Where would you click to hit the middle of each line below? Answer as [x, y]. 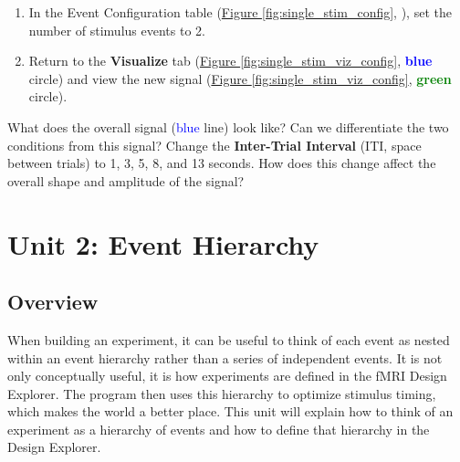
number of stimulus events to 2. [117, 30]
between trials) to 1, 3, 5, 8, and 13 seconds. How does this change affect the [222, 163]
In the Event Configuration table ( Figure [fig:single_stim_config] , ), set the [240, 12]
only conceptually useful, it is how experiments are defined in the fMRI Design [227, 376]
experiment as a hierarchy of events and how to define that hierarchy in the [219, 429]
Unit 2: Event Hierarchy [163, 243]
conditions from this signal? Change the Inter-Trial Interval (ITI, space [214, 145]
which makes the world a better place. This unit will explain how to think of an [230, 411]
